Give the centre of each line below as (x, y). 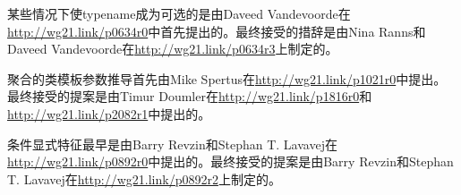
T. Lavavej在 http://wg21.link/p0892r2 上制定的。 (144, 178)
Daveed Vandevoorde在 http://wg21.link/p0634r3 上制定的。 (173, 49)
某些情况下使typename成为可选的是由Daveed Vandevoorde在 (179, 13)
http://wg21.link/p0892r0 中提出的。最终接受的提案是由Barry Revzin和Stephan (230, 161)
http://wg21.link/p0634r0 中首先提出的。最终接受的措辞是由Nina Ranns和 (217, 31)
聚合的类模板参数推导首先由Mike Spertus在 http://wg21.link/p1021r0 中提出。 (227, 78)
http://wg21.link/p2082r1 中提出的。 (109, 113)
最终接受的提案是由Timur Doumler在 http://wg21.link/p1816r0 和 (190, 96)
